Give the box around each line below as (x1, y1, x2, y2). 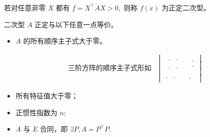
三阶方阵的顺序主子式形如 (68, 65, 152, 72)
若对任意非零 (4, 2, 46, 12)
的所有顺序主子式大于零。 (23, 36, 106, 46)
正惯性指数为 (15, 107, 57, 117)
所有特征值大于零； (15, 91, 78, 101)
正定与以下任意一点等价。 (34, 19, 118, 29)
